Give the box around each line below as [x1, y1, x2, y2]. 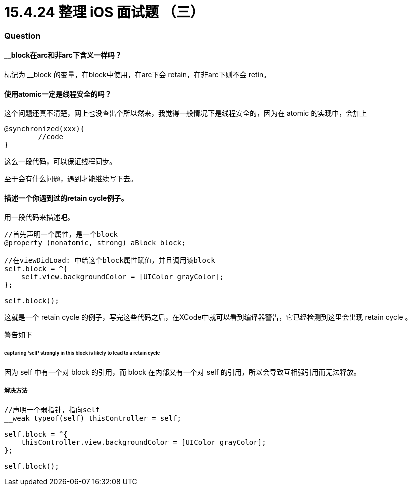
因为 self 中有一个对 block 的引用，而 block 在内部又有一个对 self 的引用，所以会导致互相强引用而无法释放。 [4, 368, 361, 377]
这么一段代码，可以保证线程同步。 [4, 157, 116, 166]
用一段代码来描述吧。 [4, 213, 74, 222]
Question [4, 30, 41, 41]
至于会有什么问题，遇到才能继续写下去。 [4, 174, 137, 183]
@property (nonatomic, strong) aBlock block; [4, 239, 186, 247]
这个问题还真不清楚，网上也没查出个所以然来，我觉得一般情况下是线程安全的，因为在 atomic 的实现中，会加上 [4, 109, 367, 118]
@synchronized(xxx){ [4, 125, 85, 133]
